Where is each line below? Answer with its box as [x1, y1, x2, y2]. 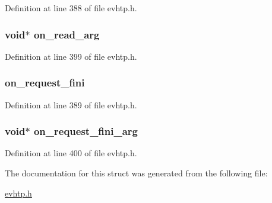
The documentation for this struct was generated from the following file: [5, 167, 268, 179]
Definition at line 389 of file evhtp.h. [5, 98, 137, 111]
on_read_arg [33, 27, 100, 41]
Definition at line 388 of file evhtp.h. [5, 2, 137, 14]
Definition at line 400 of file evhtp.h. [5, 147, 137, 159]
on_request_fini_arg [33, 124, 138, 138]
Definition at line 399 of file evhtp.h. [5, 50, 137, 62]
